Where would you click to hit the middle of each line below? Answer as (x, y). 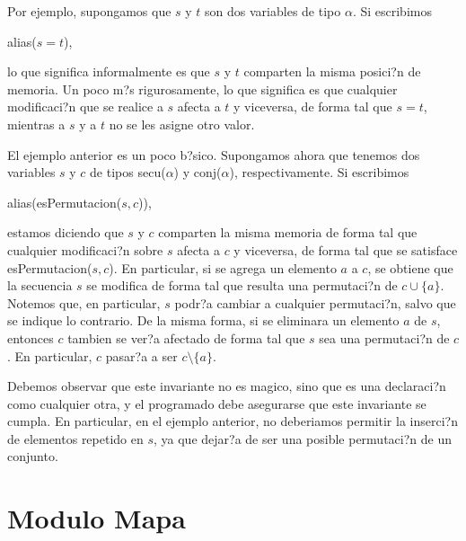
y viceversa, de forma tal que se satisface (346, 249)
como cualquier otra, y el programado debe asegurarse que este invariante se (217, 403)
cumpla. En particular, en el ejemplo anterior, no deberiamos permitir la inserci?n (233, 421)
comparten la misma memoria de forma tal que (288, 232)
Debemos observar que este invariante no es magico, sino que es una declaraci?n (227, 386)
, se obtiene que (410, 267)
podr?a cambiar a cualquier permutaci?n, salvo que (315, 302)
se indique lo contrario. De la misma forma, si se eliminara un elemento (203, 320)
